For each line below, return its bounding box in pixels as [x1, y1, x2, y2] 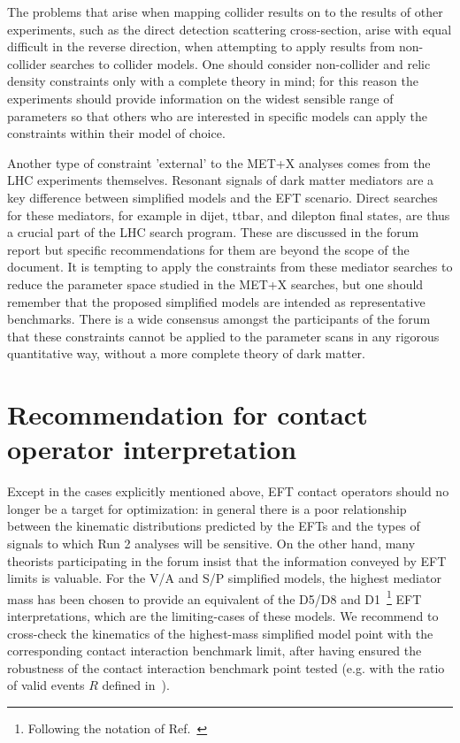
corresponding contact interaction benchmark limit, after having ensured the [7, 641, 422, 660]
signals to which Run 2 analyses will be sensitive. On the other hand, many [7, 533, 416, 552]
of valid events [7, 676, 85, 694]
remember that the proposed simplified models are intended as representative [7, 292, 425, 310]
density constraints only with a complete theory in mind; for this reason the [7, 72, 418, 90]
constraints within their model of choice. [7, 124, 226, 142]
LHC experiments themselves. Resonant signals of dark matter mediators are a [7, 171, 434, 189]
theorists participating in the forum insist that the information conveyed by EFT [7, 551, 447, 570]
